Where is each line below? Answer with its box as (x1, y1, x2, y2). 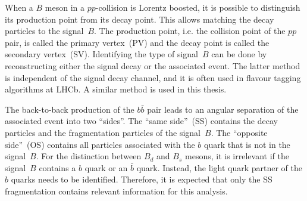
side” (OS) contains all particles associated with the (5, 138, 195, 150)
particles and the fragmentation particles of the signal (5, 126, 201, 138)
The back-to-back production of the (5, 103, 134, 115)
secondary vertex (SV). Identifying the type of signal (5, 48, 198, 60)
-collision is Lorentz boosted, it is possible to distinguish (95, 1, 300, 13)
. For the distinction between (36, 150, 142, 162)
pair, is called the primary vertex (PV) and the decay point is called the (5, 36, 270, 48)
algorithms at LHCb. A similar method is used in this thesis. (5, 83, 227, 95)
